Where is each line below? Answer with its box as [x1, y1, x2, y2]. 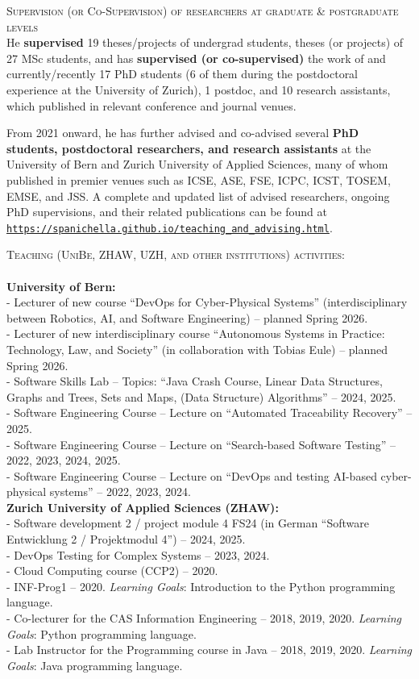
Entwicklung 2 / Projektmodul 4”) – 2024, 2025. [6, 531, 246, 548]
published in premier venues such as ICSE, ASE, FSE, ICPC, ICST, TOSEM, [6, 171, 391, 188]
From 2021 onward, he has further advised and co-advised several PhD [6, 124, 359, 141]
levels [6, 18, 39, 35]
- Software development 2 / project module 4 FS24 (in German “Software [6, 514, 369, 531]
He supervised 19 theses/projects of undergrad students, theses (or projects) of [6, 34, 404, 51]
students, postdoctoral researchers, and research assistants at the [6, 140, 371, 156]
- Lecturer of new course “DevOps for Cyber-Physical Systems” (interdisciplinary [6, 294, 408, 310]
